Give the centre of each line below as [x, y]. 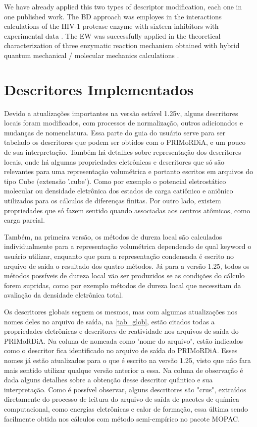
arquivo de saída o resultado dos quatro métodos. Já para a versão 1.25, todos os [127, 266]
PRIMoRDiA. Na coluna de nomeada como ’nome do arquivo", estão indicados [124, 340]
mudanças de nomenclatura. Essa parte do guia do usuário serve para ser [115, 132]
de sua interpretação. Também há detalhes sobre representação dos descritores [123, 152]
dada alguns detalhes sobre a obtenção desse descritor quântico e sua [108, 380]
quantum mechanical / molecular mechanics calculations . [92, 55]
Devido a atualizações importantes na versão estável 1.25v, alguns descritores [121, 113]
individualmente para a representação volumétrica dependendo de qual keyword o [128, 246]
